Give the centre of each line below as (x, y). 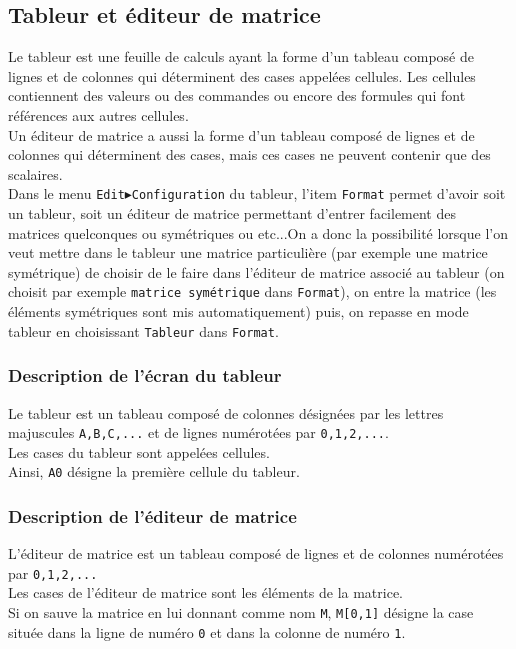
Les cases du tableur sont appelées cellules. (139, 451)
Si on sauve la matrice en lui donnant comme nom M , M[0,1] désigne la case (241, 612)
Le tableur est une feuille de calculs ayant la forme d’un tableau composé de (241, 56)
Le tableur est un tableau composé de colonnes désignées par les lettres (226, 412)
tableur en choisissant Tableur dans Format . (143, 330)
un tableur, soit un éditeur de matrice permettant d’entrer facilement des (232, 213)
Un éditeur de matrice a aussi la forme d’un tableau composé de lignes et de (241, 134)
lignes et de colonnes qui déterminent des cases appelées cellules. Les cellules (242, 75)
